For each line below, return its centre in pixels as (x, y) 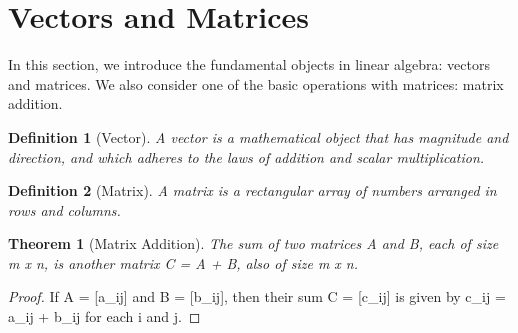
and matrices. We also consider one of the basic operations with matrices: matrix (256, 83)
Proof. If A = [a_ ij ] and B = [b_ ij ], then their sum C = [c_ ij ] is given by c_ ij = (257, 296)
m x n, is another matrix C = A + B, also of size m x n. (183, 262)
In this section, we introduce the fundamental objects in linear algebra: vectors (249, 64)
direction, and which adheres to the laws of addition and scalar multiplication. (246, 156)
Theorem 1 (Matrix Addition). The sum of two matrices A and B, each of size (253, 243)
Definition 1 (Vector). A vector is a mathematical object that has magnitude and (258, 136)
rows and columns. (64, 209)
